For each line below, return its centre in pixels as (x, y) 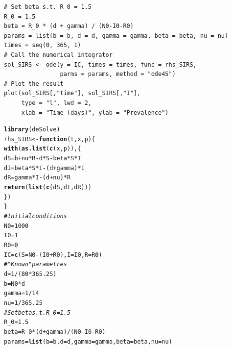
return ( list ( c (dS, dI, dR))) (48, 187)
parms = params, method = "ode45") (118, 74)
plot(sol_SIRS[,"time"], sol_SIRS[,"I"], (72, 93)
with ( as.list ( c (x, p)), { (43, 149)
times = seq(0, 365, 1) (43, 45)
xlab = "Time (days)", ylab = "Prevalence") (95, 112)
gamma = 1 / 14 (22, 293)
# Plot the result (34, 84)
